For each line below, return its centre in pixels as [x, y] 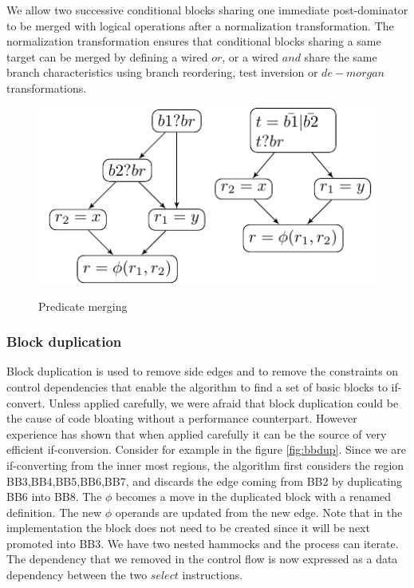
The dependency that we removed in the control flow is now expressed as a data [202, 559]
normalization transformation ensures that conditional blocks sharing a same [194, 41]
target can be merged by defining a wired [107, 56]
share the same [341, 56]
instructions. [213, 575]
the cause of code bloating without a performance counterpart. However [182, 418]
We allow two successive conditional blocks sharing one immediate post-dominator [207, 10]
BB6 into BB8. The [54, 497]
